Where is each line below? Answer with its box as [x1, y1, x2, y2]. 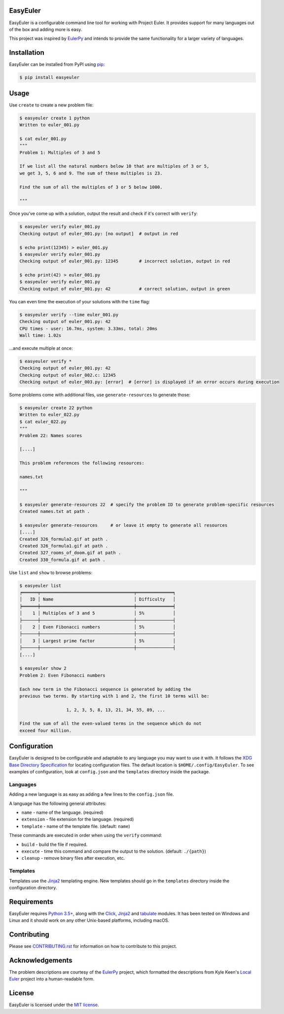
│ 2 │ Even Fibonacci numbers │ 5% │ [19, 624, 176, 630]
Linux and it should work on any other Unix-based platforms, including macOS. [9, 917, 170, 923]
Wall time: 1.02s [19, 332, 62, 338]
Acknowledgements [9, 956, 72, 964]
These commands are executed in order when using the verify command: [9, 833, 162, 838]
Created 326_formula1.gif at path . [19, 543, 108, 548]
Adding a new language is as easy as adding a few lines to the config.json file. [9, 792, 174, 797]
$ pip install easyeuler [19, 74, 80, 80]
